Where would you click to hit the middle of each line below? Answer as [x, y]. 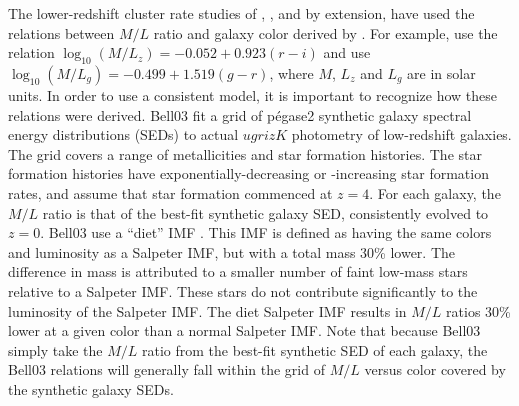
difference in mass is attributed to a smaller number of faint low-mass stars [238, 271]
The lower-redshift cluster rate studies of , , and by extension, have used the [241, 13]
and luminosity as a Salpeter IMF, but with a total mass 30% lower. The [232, 251]
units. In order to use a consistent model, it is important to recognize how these [253, 94]
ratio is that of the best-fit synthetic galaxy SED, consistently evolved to [265, 212]
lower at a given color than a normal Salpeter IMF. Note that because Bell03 [244, 330]
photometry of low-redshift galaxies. [401, 134]
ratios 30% [478, 310]
